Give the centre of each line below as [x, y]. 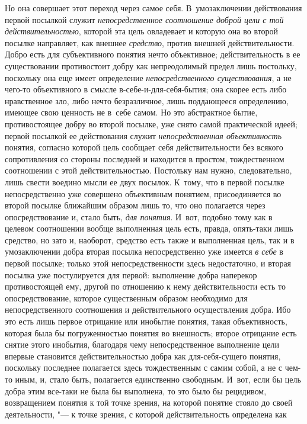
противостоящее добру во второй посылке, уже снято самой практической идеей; [151, 123]
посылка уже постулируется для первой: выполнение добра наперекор [131, 274]
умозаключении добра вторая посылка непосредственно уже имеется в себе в [144, 251]
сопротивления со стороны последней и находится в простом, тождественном [145, 158]
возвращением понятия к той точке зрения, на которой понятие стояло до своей [149, 402]
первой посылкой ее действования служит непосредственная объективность [143, 135]
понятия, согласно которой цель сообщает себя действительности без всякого [144, 147]
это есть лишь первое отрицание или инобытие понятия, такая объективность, [146, 321]
